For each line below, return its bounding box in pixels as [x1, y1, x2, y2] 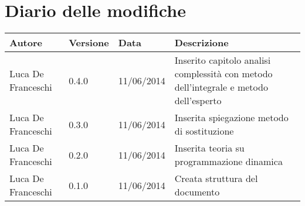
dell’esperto [174, 94, 222, 108]
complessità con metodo [174, 67, 273, 81]
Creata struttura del [174, 171, 258, 186]
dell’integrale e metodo [174, 80, 268, 94]
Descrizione [174, 36, 229, 50]
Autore [9, 36, 42, 50]
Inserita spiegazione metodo [174, 111, 289, 125]
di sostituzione [174, 124, 234, 138]
